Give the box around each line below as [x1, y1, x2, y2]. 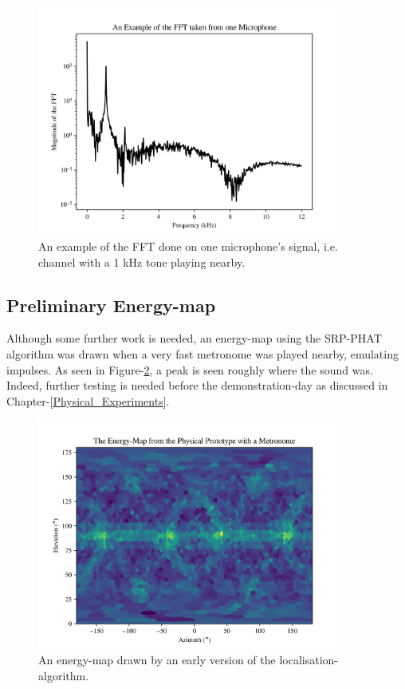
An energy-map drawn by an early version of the [38, 651, 276, 668]
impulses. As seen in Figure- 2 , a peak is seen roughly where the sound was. [6, 361, 373, 378]
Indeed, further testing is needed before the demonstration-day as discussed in [6, 377, 388, 394]
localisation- [279, 651, 338, 668]
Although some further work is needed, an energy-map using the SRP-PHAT [6, 330, 382, 346]
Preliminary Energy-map [6, 292, 216, 317]
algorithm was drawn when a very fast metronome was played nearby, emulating [6, 346, 399, 362]
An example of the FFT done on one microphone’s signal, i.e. [38, 238, 338, 255]
